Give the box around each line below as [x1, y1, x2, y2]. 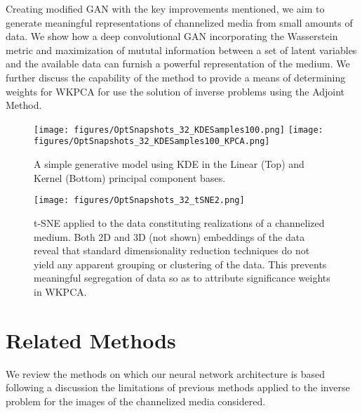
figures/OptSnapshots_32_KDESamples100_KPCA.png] [34, 136, 270, 147]
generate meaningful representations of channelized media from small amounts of [6, 15, 353, 29]
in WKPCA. [34, 284, 87, 299]
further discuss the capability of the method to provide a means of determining [6, 70, 346, 84]
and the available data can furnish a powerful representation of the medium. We [6, 56, 350, 71]
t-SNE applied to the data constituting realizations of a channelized [34, 215, 325, 230]
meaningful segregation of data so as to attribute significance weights [34, 270, 330, 285]
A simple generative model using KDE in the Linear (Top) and [34, 157, 304, 171]
